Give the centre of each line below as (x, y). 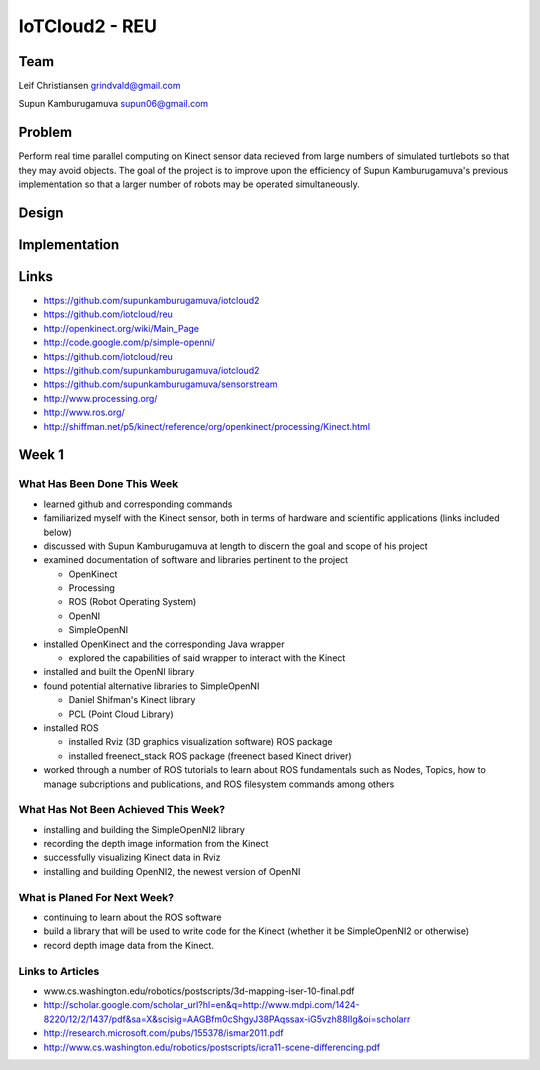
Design (41, 212)
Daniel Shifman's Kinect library (132, 700)
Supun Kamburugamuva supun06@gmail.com (113, 104)
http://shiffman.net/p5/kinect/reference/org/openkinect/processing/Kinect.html (206, 426)
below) (57, 532)
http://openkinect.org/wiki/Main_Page (121, 328)
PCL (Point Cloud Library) (121, 714)
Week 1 (41, 455)
